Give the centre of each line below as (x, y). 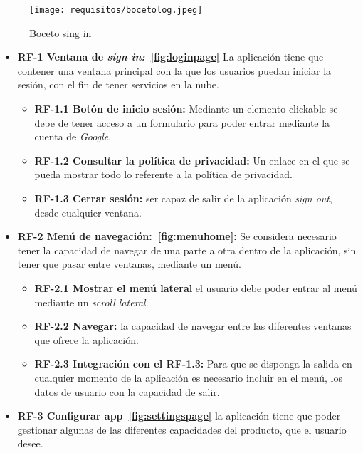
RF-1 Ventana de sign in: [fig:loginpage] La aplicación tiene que (170, 57)
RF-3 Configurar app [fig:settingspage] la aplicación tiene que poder (179, 416)
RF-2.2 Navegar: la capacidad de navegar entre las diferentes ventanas (193, 326)
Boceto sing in (60, 32)
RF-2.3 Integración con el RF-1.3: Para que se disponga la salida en (193, 364)
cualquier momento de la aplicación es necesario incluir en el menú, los (188, 377)
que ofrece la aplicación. (86, 339)
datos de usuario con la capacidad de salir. (127, 391)
